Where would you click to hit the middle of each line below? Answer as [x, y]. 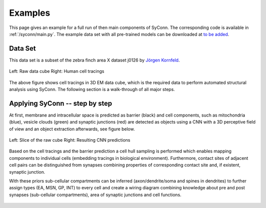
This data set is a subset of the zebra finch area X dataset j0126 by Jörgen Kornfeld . [94, 60]
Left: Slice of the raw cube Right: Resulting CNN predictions [70, 140]
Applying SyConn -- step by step [61, 103]
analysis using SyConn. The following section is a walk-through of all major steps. [92, 89]
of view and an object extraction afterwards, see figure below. [72, 129]
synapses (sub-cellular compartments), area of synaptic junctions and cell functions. [95, 195]
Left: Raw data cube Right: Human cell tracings [57, 71]
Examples [30, 13]
